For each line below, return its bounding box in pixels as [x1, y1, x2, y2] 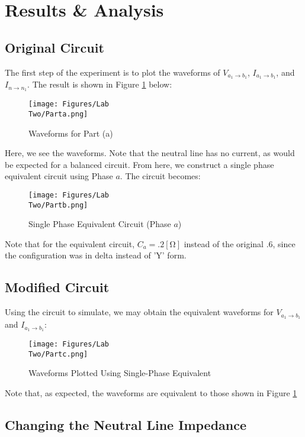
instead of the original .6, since [184, 237, 296, 250]
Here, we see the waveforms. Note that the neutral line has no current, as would [5, 147, 295, 159]
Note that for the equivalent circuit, [5, 237, 135, 250]
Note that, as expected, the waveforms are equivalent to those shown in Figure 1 [5, 386, 297, 399]
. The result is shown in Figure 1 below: [27, 78, 172, 90]
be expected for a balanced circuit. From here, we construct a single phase [5, 158, 274, 170]
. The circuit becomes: [120, 170, 201, 182]
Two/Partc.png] [28, 349, 88, 358]
